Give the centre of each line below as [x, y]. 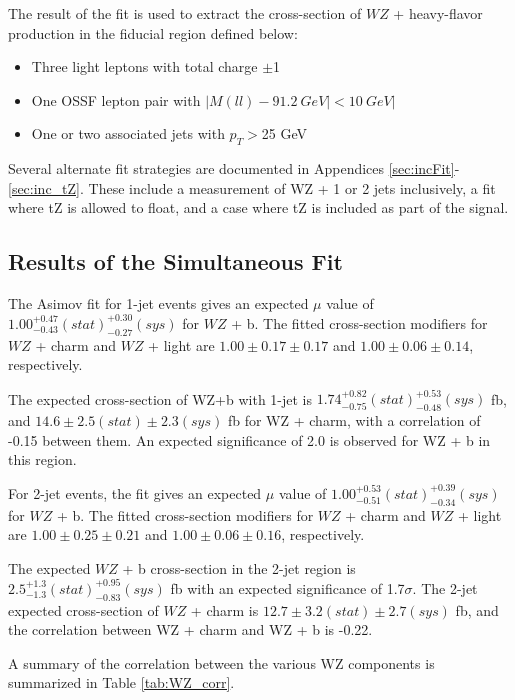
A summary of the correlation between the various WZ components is [221, 662]
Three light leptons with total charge [144, 66]
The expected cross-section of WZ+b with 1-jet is [160, 398]
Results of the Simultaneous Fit [175, 261]
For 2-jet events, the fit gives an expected [135, 492]
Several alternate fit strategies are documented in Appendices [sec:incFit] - [234, 168]
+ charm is [224, 609]
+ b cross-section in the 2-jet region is [239, 567]
